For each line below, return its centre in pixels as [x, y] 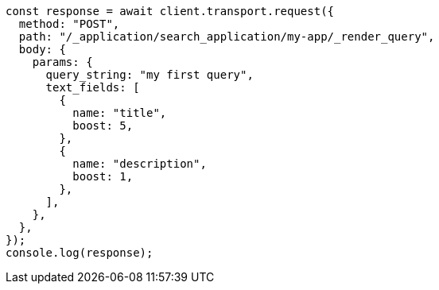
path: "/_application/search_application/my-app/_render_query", [227, 37]
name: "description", [140, 164]
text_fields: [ [93, 87]
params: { [62, 62]
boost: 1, [103, 176]
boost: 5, [103, 126]
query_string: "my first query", [150, 75]
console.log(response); [80, 253]
